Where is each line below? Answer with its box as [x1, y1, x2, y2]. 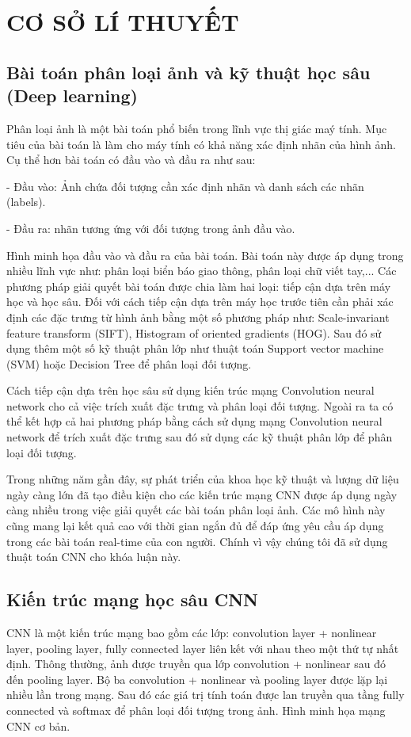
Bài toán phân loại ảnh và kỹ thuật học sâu [6, 59, 371, 84]
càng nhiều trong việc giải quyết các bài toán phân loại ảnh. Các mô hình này [6, 502, 386, 518]
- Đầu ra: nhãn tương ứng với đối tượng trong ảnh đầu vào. [6, 220, 295, 236]
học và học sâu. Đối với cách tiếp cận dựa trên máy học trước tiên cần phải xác [6, 293, 394, 310]
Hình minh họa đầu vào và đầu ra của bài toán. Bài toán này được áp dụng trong [6, 246, 404, 263]
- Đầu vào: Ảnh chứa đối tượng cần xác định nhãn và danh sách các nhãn [6, 178, 364, 194]
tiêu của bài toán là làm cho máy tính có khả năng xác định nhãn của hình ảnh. [6, 136, 396, 152]
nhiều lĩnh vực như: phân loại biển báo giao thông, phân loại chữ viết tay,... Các [6, 262, 397, 279]
